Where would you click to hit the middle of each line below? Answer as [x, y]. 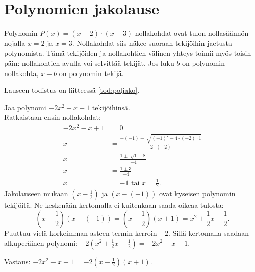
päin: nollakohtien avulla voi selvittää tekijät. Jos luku [89, 63]
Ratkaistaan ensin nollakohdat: [53, 117]
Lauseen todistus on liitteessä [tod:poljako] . [72, 90]
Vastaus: [17, 261]
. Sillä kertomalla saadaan [209, 232]
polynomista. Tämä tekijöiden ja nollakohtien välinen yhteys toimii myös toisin [128, 53]
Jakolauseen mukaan [36, 194]
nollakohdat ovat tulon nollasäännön [192, 33]
